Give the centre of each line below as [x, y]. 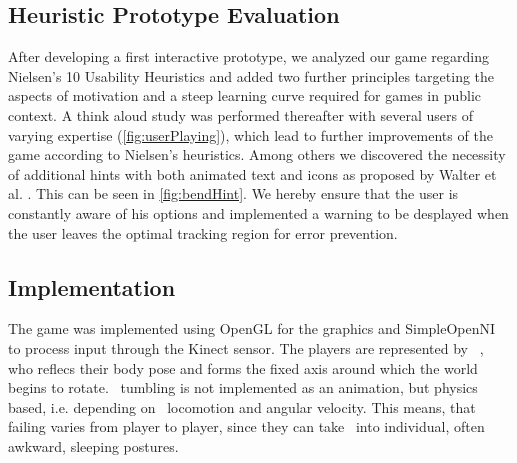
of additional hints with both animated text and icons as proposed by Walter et [252, 173]
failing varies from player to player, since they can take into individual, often [246, 426]
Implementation [92, 286]
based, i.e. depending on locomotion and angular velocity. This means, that [242, 406]
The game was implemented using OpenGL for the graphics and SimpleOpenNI [252, 328]
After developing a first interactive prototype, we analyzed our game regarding [249, 56]
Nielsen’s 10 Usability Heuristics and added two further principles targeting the [251, 75]
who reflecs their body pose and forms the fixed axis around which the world [243, 367]
